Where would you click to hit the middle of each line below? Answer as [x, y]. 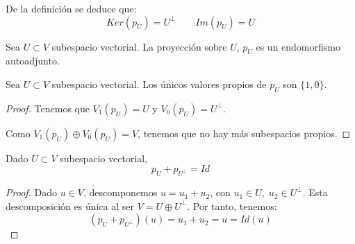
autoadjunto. [33, 61]
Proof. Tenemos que [48, 108]
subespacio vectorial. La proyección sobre [139, 46]
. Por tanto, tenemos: [232, 206]
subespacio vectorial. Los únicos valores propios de [159, 84]
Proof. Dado [32, 192]
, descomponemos [120, 192]
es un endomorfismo [298, 46]
